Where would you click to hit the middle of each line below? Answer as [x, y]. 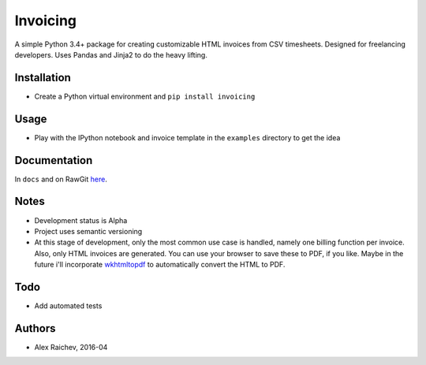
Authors [35, 328]
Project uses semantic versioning [88, 231]
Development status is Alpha [81, 220]
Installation [43, 78]
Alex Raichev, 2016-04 [71, 347]
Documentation [54, 160]
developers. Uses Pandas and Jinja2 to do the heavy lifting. [111, 54]
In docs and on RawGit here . [61, 179]
